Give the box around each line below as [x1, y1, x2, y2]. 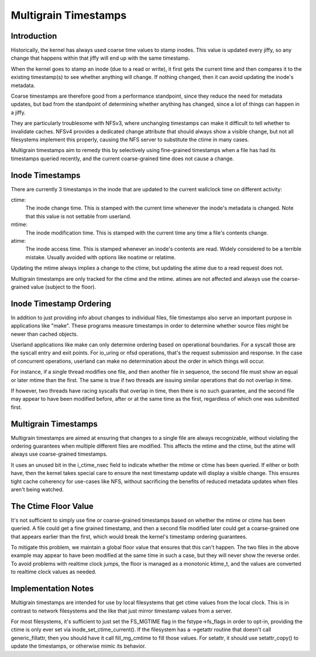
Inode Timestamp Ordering [11, 298, 111, 308]
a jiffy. [11, 109, 26, 116]
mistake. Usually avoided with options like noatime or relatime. [25, 253, 176, 260]
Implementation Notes [11, 584, 94, 594]
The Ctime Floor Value [11, 501, 94, 511]
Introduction [11, 31, 57, 41]
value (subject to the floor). [30, 283, 97, 290]
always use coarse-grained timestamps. [11, 450, 108, 458]
